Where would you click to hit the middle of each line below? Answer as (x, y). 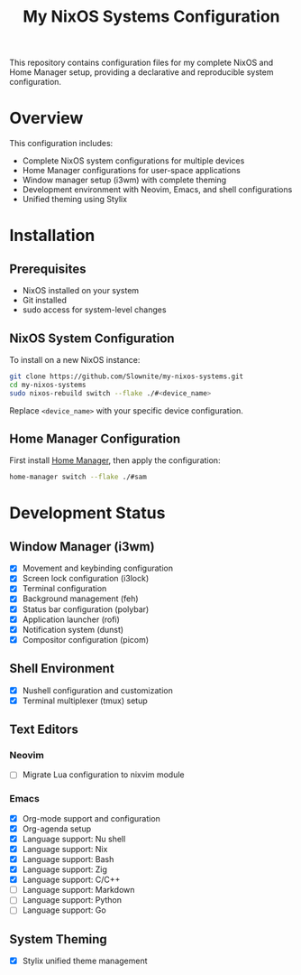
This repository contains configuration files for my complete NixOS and (141, 63)
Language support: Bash (68, 859)
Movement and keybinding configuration (98, 568)
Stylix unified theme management (85, 961)
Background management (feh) (80, 599)
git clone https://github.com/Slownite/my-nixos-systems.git (127, 376)
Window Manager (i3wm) (82, 547)
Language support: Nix (65, 849)
